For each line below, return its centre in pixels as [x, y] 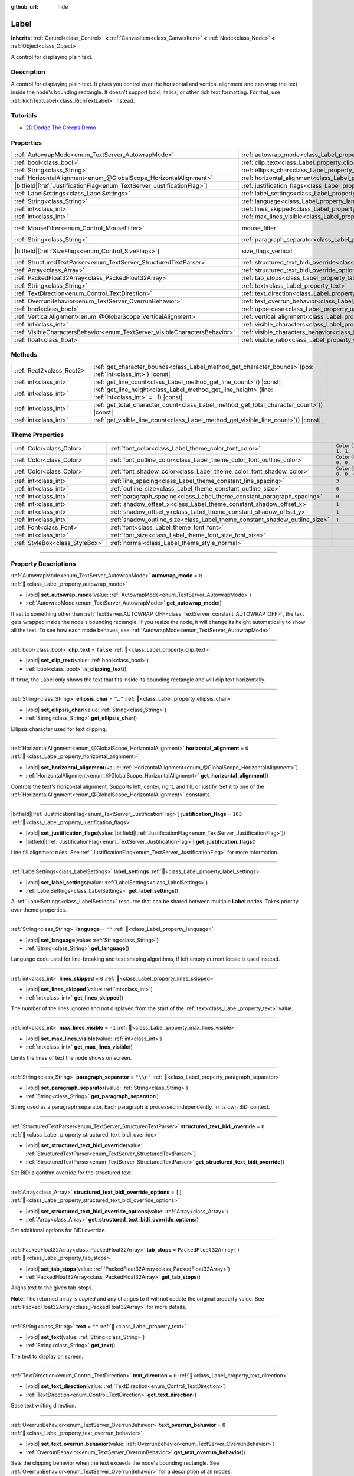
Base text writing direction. [44, 1406]
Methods [24, 355]
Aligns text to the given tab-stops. [52, 1288]
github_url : [24, 7]
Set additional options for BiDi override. [59, 1230]
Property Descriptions [43, 564]
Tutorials [24, 116]
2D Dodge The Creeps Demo [61, 128]
